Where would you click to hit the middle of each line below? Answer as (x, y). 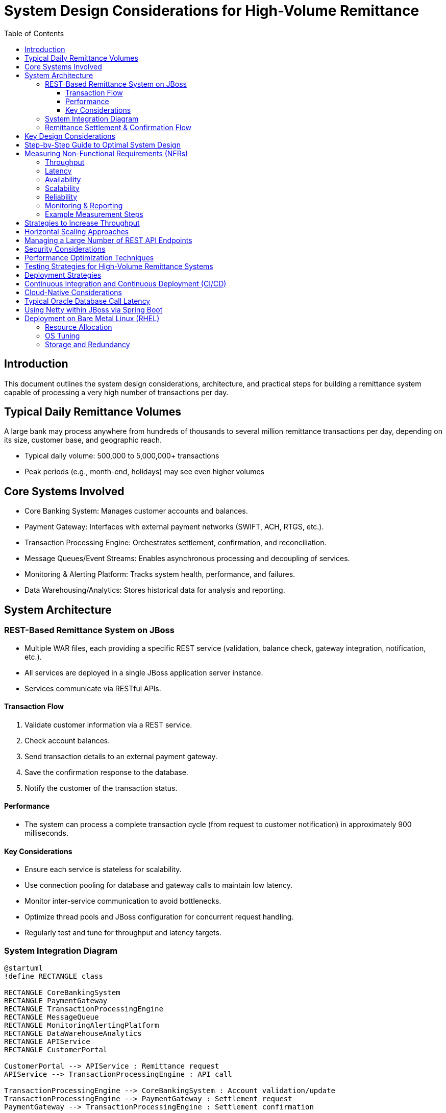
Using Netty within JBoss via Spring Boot (94, 309)
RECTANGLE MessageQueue (52, 1017)
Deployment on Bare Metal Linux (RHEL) (92, 318)
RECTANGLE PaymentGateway (56, 1000)
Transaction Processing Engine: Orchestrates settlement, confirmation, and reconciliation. (176, 543)
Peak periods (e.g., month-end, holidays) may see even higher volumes (145, 472)
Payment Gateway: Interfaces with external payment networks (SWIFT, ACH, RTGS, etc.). (174, 527)
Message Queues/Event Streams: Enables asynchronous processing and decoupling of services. (187, 559)
